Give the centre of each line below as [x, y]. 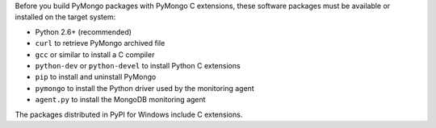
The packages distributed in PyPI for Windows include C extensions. [129, 114]
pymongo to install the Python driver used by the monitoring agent [145, 88]
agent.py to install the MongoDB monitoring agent [120, 100]
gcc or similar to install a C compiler [95, 54]
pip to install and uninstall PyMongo [96, 77]
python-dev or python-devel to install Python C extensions [138, 65]
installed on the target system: [65, 17]
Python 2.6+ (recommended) [84, 31]
